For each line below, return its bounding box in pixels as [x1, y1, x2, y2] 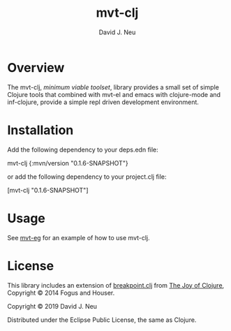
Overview [7, 59, 65, 75]
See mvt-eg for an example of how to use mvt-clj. [7, 233, 150, 242]
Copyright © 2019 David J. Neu [7, 302, 98, 310]
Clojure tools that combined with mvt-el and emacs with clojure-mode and [7, 90, 221, 98]
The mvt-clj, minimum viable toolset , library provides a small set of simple [7, 82, 220, 91]
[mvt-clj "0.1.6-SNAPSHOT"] [7, 186, 89, 194]
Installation [7, 122, 74, 138]
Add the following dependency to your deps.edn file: [7, 145, 158, 154]
